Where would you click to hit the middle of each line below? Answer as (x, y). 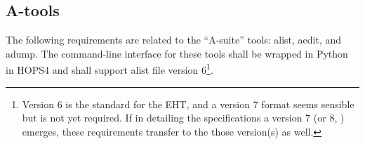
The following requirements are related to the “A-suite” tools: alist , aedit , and (174, 40)
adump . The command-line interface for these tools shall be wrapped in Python (177, 53)
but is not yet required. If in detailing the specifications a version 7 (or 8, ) (183, 118)
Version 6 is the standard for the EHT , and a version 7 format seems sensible (188, 104)
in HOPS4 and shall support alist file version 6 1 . (109, 69)
